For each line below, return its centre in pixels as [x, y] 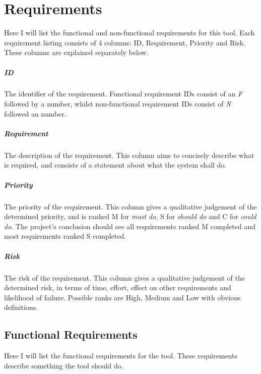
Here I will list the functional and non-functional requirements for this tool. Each [129, 33]
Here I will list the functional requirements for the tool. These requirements [121, 356]
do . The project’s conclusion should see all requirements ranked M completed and [130, 226]
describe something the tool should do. [64, 365]
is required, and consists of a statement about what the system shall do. [115, 165]
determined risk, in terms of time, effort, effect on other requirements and [118, 287]
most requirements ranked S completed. [65, 236]
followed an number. [35, 113]
